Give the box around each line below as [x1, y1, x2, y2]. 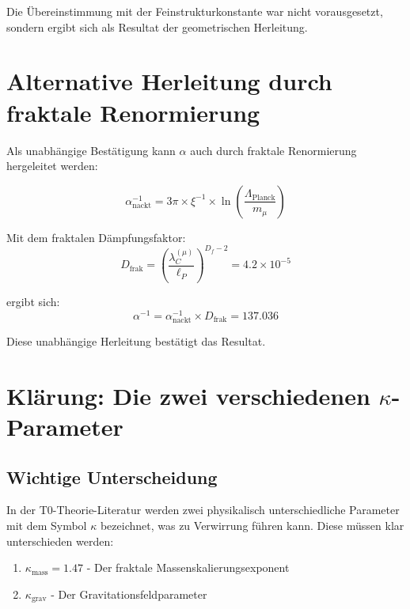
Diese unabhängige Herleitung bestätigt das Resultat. [6, 333, 266, 350]
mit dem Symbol [6, 516, 87, 533]
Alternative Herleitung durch [6, 65, 332, 97]
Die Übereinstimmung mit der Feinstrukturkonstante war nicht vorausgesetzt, [6, 3, 383, 19]
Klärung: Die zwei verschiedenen [6, 379, 370, 411]
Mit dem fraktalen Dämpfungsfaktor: [6, 229, 186, 245]
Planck [252, 193, 275, 202]
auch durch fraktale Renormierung [190, 142, 357, 158]
